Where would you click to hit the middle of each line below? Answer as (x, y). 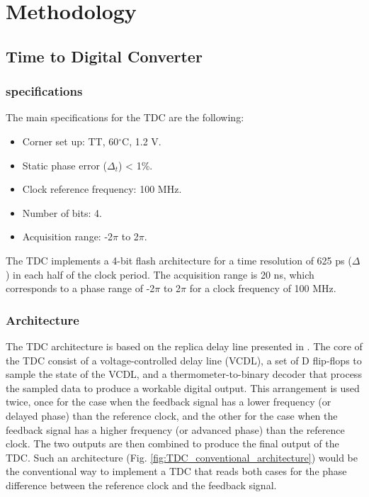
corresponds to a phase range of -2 (80, 288)
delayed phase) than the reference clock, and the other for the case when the (172, 415)
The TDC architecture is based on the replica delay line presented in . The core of (184, 346)
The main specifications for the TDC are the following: (125, 117)
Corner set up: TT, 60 (70, 141)
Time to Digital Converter (104, 56)
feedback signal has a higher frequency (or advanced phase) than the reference (175, 429)
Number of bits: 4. (62, 212)
